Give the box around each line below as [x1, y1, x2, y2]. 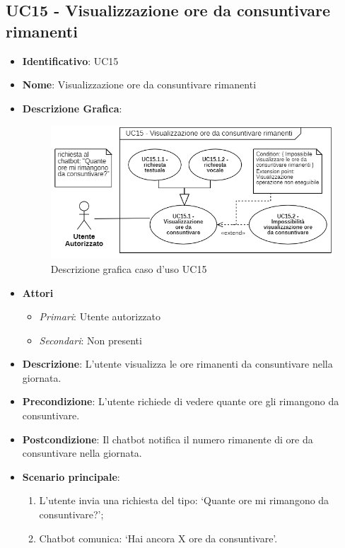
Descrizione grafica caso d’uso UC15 [50, 261, 207, 276]
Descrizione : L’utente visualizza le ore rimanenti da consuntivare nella [22, 356, 333, 371]
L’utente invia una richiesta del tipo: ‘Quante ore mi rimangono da [39, 493, 329, 508]
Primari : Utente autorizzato [39, 309, 161, 324]
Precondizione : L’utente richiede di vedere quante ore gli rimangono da [22, 394, 339, 409]
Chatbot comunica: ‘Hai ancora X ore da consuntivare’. [39, 530, 278, 545]
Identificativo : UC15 [22, 53, 119, 68]
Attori [22, 285, 54, 300]
